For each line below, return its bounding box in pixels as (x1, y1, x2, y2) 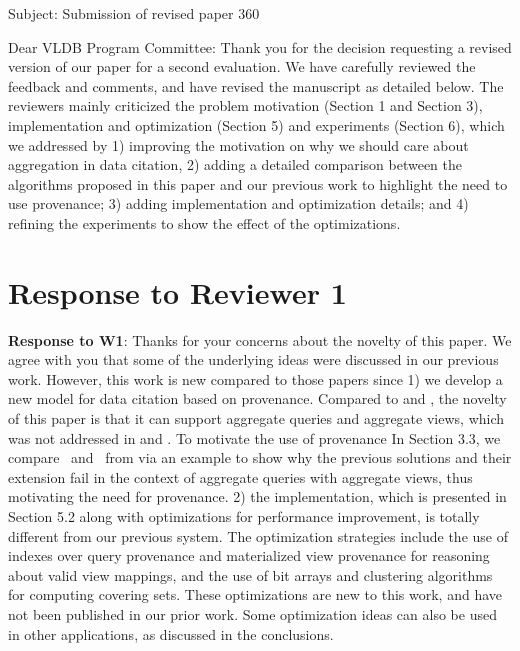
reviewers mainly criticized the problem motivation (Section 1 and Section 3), (8, 95, 483, 116)
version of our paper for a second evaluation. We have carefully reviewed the (8, 56, 476, 77)
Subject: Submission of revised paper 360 (8, 3, 260, 23)
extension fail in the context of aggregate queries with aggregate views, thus (8, 466, 473, 487)
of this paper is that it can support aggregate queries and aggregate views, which (8, 408, 505, 429)
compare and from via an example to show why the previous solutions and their (8, 447, 512, 468)
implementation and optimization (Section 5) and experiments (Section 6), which (8, 114, 505, 135)
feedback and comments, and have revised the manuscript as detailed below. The (8, 75, 504, 96)
